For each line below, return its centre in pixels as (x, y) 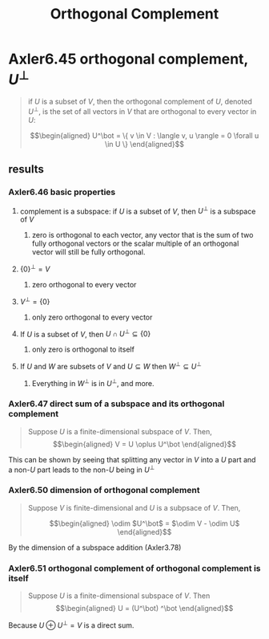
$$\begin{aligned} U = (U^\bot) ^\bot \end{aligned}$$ (145, 608)
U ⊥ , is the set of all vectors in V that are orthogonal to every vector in (142, 111)
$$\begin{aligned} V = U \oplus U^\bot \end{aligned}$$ (144, 444)
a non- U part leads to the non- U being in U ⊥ (82, 469)
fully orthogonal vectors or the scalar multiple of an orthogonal (135, 244)
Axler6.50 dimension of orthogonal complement (104, 490)
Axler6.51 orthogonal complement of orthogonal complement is (135, 568)
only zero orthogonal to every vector (92, 317)
